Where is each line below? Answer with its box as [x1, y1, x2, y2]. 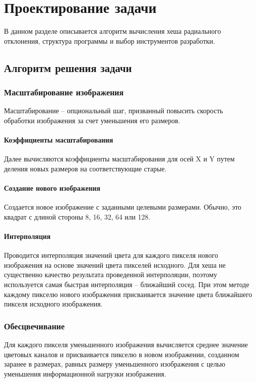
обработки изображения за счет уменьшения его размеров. [4, 115, 181, 125]
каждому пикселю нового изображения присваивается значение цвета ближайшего [4, 289, 253, 299]
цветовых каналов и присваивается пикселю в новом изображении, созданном [4, 349, 239, 359]
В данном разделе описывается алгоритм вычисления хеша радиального [4, 26, 221, 36]
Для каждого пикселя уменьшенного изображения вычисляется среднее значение [4, 339, 248, 350]
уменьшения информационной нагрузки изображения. [4, 368, 166, 379]
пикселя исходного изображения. [4, 299, 103, 309]
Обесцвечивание [4, 319, 65, 332]
